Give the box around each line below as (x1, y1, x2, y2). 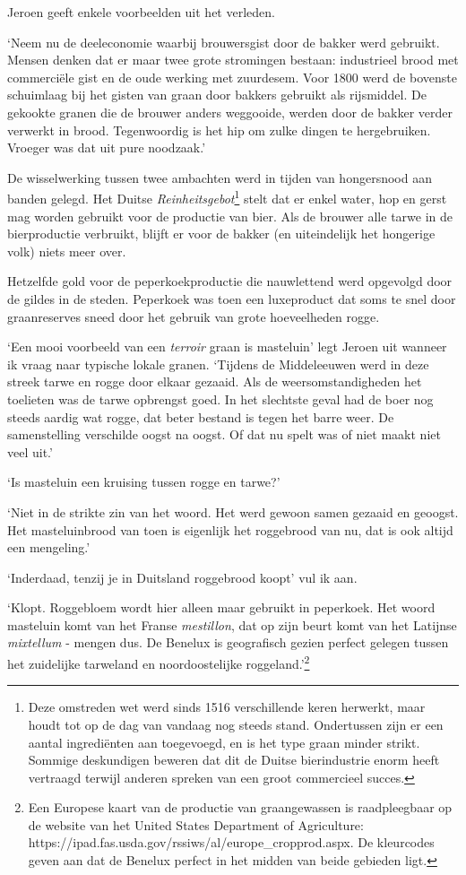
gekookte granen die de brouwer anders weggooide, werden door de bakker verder (7, 102, 453, 121)
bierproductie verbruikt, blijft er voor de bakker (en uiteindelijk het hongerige (7, 224, 436, 243)
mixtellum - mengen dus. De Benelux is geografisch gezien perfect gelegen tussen (7, 633, 449, 652)
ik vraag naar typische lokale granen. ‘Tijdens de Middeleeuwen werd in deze (7, 354, 429, 373)
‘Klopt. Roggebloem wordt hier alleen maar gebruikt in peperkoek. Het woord (7, 598, 436, 617)
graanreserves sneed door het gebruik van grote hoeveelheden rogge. (7, 307, 380, 325)
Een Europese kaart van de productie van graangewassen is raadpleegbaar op (28, 798, 453, 817)
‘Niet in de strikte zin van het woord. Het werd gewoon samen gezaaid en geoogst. (7, 502, 459, 521)
